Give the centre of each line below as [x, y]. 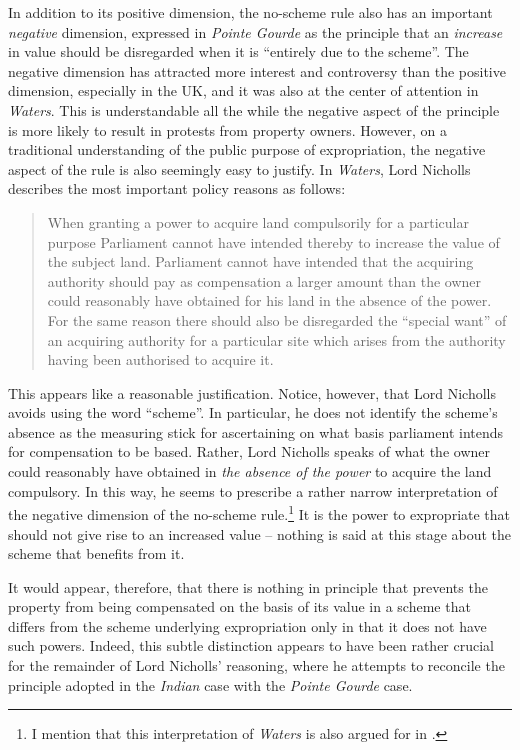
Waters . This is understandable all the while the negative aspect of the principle [254, 109]
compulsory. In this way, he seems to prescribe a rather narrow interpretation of [253, 490]
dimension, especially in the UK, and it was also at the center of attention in [243, 90]
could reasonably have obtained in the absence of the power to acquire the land [250, 471]
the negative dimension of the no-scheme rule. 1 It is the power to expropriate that [259, 512]
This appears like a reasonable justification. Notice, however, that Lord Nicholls [252, 392]
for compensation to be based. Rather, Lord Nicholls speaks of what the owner [249, 451]
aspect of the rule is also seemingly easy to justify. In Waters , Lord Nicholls [239, 168]
